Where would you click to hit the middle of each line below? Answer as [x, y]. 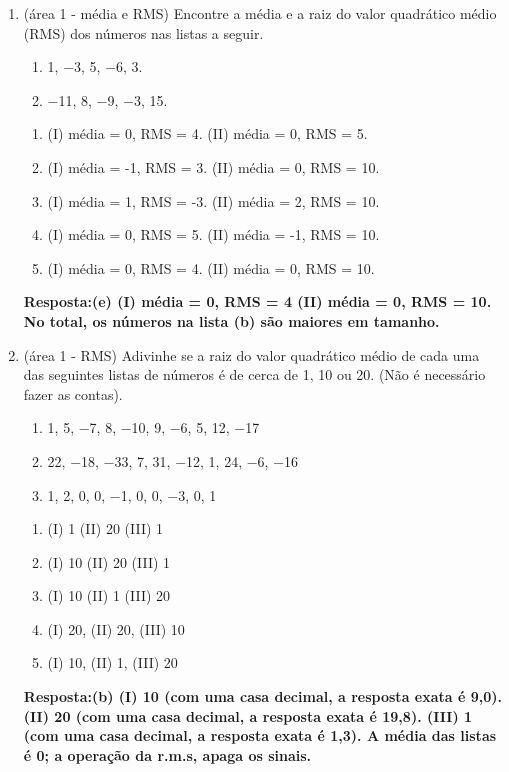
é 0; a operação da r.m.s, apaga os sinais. [167, 754]
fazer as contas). [73, 393]
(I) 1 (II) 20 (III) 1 [105, 528]
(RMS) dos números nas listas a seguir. [143, 32]
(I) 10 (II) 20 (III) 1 [109, 561]
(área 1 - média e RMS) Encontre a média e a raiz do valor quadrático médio [260, 13]
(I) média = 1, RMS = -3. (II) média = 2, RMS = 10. [213, 200]
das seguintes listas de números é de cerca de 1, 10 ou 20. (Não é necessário [254, 374]
